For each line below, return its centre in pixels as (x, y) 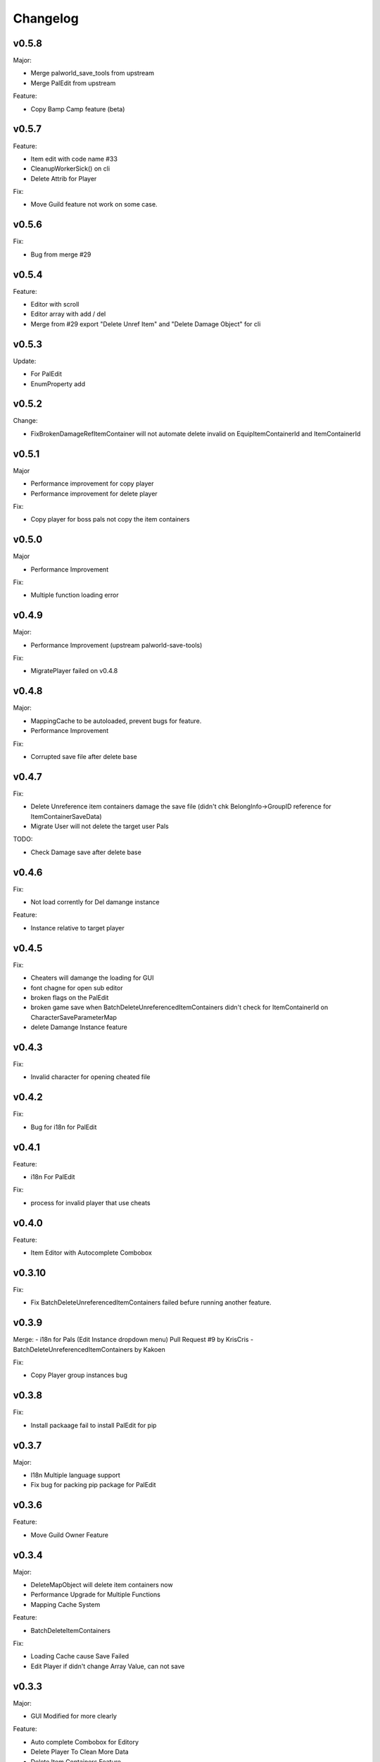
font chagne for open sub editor (77, 987)
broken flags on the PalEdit (70, 997)
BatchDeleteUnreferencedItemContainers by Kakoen (89, 1349)
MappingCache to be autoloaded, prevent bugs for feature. (116, 721)
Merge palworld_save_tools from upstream (93, 73)
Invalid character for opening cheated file (90, 1077)
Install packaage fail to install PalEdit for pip (94, 1425)
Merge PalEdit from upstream (73, 83)
